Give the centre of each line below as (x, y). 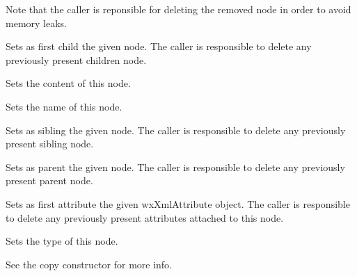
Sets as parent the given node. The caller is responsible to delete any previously (175, 167)
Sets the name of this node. (64, 106)
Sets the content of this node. (68, 83)
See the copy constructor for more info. (89, 264)
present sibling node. (50, 144)
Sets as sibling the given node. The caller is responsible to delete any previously (176, 130)
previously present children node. (76, 59)
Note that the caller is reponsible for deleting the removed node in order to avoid (178, 9)
